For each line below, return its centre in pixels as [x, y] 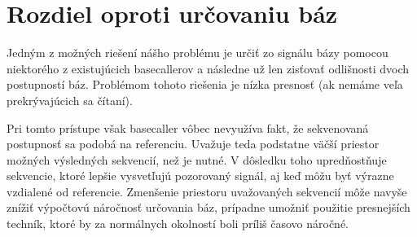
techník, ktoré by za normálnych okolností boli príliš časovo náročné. [178, 224]
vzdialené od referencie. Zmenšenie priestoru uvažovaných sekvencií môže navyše [207, 191]
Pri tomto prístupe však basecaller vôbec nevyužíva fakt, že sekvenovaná [188, 127]
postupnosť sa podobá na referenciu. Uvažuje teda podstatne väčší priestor [193, 144]
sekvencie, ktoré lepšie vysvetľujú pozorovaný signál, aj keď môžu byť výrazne [200, 176]
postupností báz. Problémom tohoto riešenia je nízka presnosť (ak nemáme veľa [205, 84]
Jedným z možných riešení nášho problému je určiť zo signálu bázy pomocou [198, 53]
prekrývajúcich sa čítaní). [70, 100]
